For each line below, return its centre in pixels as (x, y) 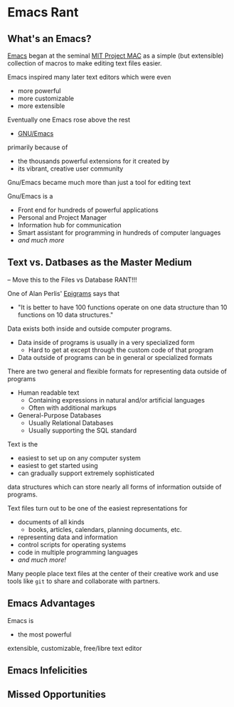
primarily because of (38, 147)
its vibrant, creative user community (70, 169)
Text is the (22, 444)
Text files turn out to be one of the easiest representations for (97, 508)
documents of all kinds (51, 522)
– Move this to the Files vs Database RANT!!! (72, 280)
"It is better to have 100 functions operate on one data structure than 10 (122, 307)
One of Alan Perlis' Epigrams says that (63, 293)
